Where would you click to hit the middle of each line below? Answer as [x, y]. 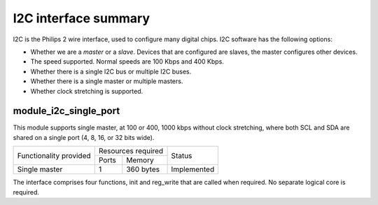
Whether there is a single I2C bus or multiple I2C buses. [111, 71]
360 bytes [143, 169]
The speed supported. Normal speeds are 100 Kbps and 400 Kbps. [127, 62]
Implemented [193, 169]
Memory [140, 160]
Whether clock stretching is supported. [87, 91]
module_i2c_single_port [66, 111]
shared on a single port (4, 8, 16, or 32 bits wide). [84, 137]
